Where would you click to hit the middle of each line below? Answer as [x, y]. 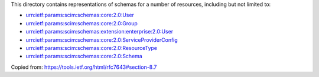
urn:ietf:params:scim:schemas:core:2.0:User [80, 15]
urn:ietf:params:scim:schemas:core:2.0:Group [82, 23]
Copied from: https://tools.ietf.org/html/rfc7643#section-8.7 [84, 67]
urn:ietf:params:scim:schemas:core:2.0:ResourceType [92, 48]
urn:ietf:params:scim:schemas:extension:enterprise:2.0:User [100, 32]
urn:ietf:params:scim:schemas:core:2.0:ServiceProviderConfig [102, 40]
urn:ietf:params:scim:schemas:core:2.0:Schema [84, 56]
